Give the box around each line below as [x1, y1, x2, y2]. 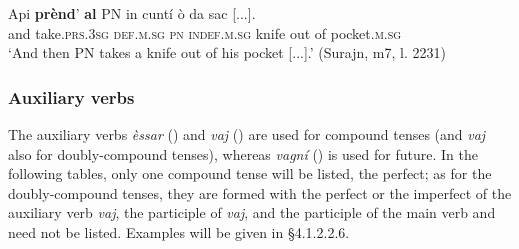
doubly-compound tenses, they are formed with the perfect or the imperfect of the [8, 182, 512, 203]
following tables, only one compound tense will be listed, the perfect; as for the [8, 163, 492, 184]
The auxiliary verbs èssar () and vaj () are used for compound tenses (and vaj [8, 124, 486, 144]
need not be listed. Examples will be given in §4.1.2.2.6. [8, 221, 350, 242]
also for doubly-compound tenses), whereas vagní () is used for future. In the [8, 143, 478, 164]
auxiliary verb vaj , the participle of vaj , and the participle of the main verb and [8, 202, 496, 223]
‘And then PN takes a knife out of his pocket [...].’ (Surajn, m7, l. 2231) [8, 42, 446, 63]
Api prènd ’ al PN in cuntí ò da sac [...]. [8, 3, 256, 23]
